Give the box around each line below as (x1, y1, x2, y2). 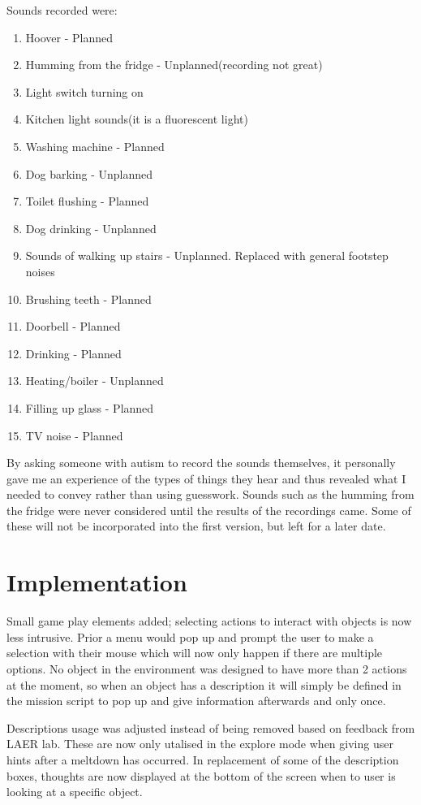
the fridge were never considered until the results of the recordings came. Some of (6, 501, 411, 518)
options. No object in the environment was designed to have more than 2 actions (6, 660, 407, 677)
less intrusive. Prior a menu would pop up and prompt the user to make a (6, 628, 374, 645)
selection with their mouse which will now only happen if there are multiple (6, 644, 383, 661)
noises (25, 262, 55, 279)
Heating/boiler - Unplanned (25, 372, 164, 389)
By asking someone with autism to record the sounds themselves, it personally (6, 454, 396, 471)
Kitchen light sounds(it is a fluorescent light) (25, 110, 248, 128)
